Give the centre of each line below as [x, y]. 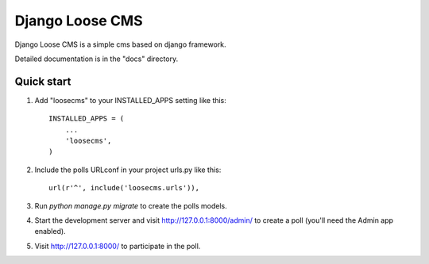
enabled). [50, 231]
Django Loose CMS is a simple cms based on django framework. [120, 44]
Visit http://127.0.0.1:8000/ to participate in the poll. [118, 246]
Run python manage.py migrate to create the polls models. [131, 205]
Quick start [43, 81]
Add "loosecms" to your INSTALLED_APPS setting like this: [130, 100]
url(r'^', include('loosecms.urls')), [124, 188]
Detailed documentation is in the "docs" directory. [97, 59]
